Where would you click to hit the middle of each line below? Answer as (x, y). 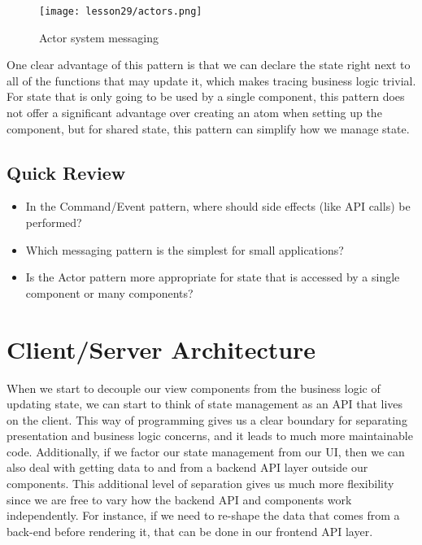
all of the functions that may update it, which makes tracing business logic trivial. (211, 80)
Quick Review (66, 172)
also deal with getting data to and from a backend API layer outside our (187, 467)
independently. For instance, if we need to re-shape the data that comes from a (203, 515)
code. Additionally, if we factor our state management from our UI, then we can (206, 451)
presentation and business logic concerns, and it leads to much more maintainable (210, 436)
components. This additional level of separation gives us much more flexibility (200, 484)
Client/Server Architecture (161, 349)
